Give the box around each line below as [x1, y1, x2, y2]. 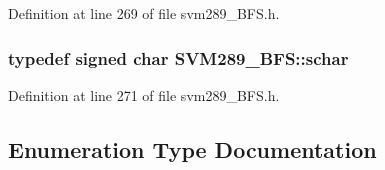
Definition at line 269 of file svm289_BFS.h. [8, 3, 280, 23]
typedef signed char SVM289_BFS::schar [8, 45, 349, 70]
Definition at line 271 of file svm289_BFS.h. [8, 84, 280, 105]
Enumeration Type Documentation [8, 133, 377, 164]
